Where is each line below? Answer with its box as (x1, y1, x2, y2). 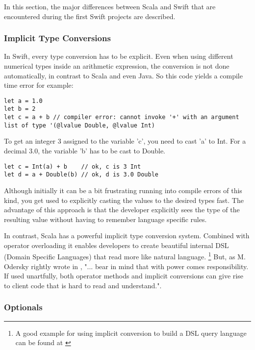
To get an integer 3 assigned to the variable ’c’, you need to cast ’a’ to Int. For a (4, 136, 246, 146)
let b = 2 (4, 105, 36, 113)
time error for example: (4, 80, 74, 90)
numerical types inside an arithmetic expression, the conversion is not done (4, 61, 229, 71)
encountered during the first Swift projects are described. (4, 11, 176, 21)
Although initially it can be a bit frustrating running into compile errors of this (4, 185, 242, 195)
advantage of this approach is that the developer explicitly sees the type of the (4, 204, 240, 215)
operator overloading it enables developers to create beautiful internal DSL (4, 240, 229, 250)
